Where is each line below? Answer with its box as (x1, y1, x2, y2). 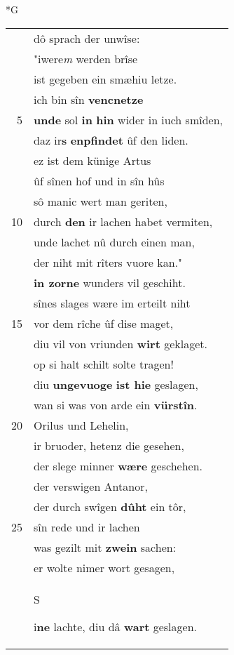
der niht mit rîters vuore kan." (34, 253, 183, 270)
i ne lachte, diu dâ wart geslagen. (34, 618, 198, 635)
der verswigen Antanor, (34, 477, 148, 494)
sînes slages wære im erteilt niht (34, 294, 191, 311)
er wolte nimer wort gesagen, (34, 559, 175, 576)
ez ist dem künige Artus (34, 152, 151, 168)
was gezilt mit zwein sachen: (34, 538, 177, 555)
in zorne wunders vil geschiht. (34, 274, 186, 291)
